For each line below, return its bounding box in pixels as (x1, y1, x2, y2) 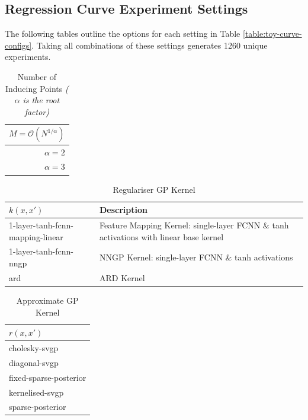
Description (99, 203, 147, 216)
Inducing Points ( (5, 82, 69, 94)
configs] (5, 39, 32, 51)
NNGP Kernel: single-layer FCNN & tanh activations (99, 251, 293, 263)
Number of (17, 70, 57, 82)
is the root (23, 94, 60, 106)
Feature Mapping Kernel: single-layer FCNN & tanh (99, 218, 289, 231)
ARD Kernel (99, 271, 145, 284)
